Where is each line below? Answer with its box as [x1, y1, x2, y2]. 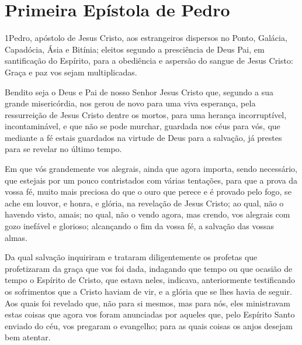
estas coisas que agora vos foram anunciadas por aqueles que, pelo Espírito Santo [5, 308, 295, 320]
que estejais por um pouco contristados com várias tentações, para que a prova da [5, 174, 298, 186]
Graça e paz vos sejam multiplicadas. [5, 65, 137, 78]
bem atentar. [5, 331, 51, 343]
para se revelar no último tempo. [5, 143, 122, 155]
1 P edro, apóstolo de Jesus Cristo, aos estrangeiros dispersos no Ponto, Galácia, [5, 32, 287, 44]
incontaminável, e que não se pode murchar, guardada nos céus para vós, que [5, 120, 280, 132]
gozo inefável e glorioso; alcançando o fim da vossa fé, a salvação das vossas [5, 220, 275, 232]
